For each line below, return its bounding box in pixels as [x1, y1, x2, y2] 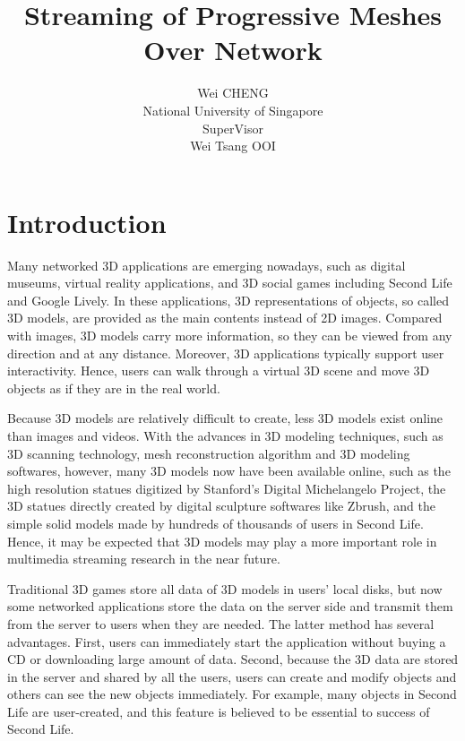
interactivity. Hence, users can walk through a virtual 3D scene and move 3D [7, 361, 430, 380]
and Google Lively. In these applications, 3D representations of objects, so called [7, 290, 449, 309]
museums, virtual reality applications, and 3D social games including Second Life [7, 273, 452, 292]
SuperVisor [202, 118, 263, 137]
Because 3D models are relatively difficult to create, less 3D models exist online [7, 409, 443, 427]
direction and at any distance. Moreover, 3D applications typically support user [7, 343, 444, 362]
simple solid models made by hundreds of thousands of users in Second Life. [7, 513, 424, 532]
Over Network [143, 31, 323, 68]
